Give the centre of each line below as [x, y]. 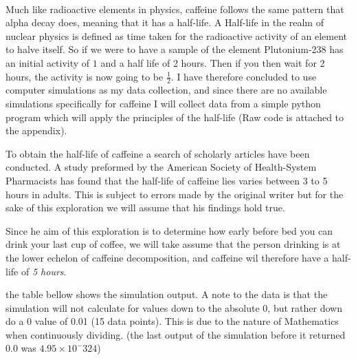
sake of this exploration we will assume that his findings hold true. [145, 208]
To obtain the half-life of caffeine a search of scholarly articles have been [158, 153]
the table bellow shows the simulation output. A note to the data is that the [167, 294]
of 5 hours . [44, 271]
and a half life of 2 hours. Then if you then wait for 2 [213, 62]
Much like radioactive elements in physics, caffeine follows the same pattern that [175, 9]
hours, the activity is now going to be [85, 76]
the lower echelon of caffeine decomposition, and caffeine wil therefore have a [167, 257]
